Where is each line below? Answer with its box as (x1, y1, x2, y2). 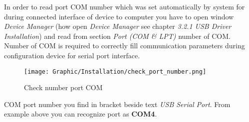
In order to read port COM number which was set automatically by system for (4, 1, 245, 11)
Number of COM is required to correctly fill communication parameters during (4, 40, 245, 51)
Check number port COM (24, 82, 103, 93)
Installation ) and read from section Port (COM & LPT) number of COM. (4, 30, 231, 41)
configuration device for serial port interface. (4, 50, 140, 60)
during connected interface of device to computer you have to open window (4, 11, 234, 21)
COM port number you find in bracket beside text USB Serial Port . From (4, 99, 231, 109)
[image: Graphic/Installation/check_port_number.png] (24, 68, 207, 75)
